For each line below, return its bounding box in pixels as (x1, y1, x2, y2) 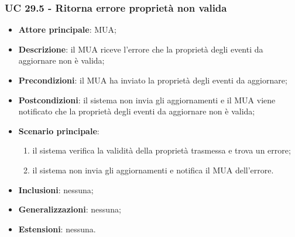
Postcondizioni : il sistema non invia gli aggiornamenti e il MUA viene (18, 93, 276, 106)
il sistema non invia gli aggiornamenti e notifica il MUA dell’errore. (32, 163, 274, 176)
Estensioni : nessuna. (18, 222, 96, 235)
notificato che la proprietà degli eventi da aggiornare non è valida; (18, 105, 255, 117)
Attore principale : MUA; (18, 23, 116, 36)
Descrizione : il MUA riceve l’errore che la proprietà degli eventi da (18, 43, 263, 55)
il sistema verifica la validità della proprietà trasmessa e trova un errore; (32, 144, 291, 156)
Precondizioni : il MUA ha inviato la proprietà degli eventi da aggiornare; (18, 74, 287, 86)
